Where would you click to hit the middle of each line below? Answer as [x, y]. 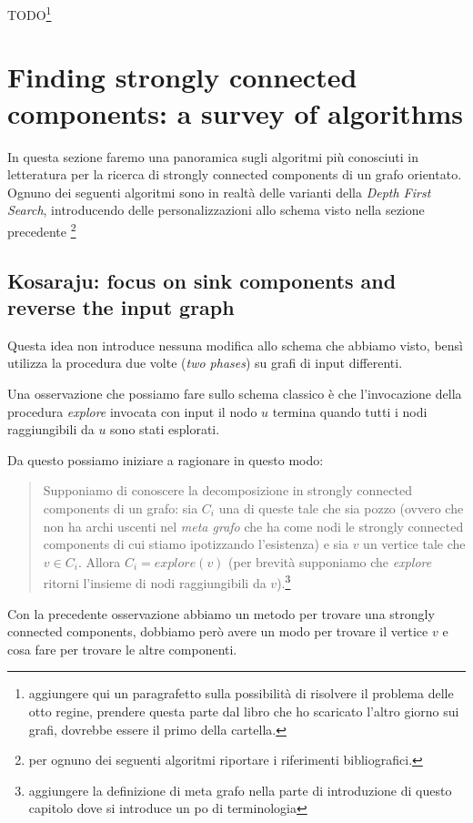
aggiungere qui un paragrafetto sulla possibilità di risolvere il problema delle [241, 693]
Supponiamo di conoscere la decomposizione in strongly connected [227, 490]
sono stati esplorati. [165, 429]
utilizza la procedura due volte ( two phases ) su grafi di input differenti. [205, 363]
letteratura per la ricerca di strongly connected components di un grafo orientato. [235, 174]
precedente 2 [42, 229]
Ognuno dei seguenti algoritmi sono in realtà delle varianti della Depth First [219, 192]
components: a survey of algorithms [236, 112]
